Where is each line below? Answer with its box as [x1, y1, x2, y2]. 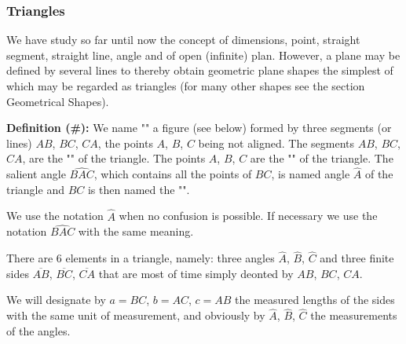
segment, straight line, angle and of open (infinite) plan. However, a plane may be [6, 46, 401, 63]
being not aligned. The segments [198, 134, 355, 151]
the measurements [310, 307, 397, 324]
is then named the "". [87, 181, 190, 197]
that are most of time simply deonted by [98, 265, 294, 281]
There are [6, 250, 53, 266]
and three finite [320, 250, 394, 266]
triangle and [6, 181, 64, 197]
